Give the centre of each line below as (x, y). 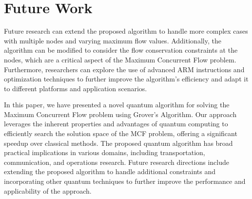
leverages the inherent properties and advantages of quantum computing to (116, 124)
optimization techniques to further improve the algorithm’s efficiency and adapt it (126, 79)
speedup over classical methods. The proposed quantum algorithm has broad (118, 143)
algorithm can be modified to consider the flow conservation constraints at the (121, 50)
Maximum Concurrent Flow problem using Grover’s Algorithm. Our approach (120, 114)
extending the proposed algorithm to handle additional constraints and (110, 171)
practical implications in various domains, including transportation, (105, 152)
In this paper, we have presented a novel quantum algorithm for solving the (117, 105)
